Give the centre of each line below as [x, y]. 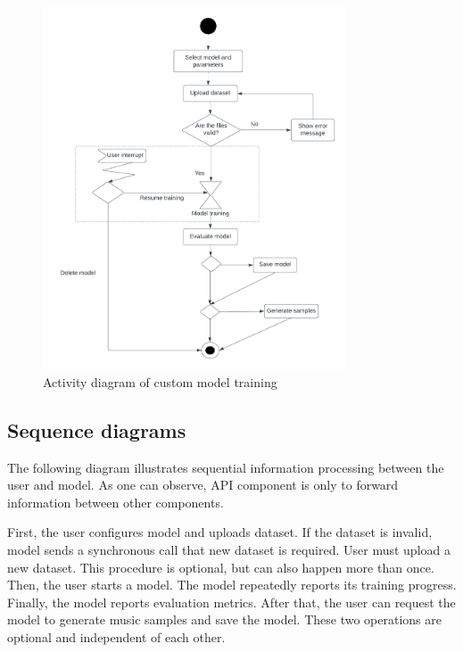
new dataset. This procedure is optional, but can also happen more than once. [221, 567]
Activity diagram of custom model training [160, 381]
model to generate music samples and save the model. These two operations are [224, 619]
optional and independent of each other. [116, 636]
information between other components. [116, 502]
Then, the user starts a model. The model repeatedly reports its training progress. [232, 585]
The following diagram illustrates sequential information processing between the [226, 467]
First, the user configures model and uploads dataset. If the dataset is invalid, [220, 532]
